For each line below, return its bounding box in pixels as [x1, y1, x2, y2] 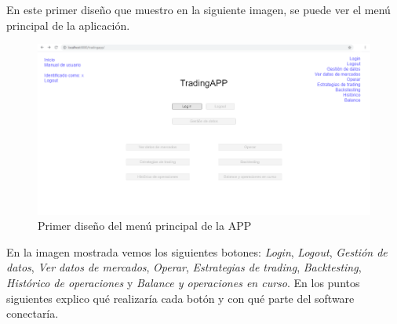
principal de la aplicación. [6, 16, 130, 33]
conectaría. [6, 305, 59, 322]
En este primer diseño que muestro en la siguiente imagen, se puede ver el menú [6, 2, 391, 17]
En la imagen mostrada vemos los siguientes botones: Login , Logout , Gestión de [6, 243, 388, 260]
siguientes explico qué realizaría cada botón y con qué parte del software [6, 289, 355, 306]
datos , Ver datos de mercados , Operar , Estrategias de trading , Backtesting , [6, 259, 362, 275]
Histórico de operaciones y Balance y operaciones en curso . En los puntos [6, 274, 360, 290]
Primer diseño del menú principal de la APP [38, 217, 252, 234]
